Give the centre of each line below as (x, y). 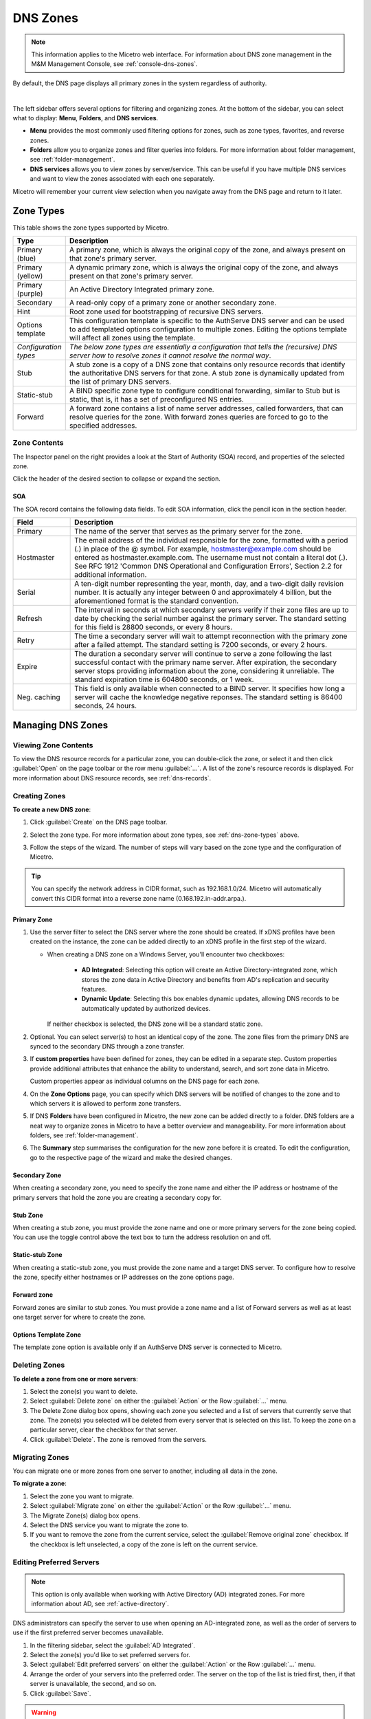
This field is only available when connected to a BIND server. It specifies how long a (210, 689)
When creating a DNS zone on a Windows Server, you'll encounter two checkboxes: (166, 954)
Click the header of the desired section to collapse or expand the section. (117, 479)
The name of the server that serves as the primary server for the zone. (188, 532)
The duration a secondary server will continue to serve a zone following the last (203, 654)
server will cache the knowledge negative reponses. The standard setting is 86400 (209, 697)
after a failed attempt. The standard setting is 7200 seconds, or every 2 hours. (201, 645)
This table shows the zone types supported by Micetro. (91, 228)
